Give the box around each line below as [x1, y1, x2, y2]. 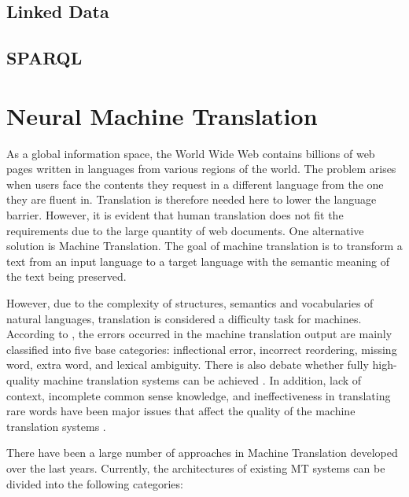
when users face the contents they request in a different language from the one [6, 175, 384, 192]
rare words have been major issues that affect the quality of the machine [6, 403, 356, 419]
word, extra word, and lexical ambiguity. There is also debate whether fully [6, 356, 369, 373]
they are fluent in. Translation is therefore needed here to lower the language [6, 191, 377, 208]
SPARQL [6, 46, 83, 70]
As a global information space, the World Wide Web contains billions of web [6, 145, 375, 161]
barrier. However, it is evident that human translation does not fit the [6, 207, 344, 223]
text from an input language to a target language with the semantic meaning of [6, 252, 390, 269]
